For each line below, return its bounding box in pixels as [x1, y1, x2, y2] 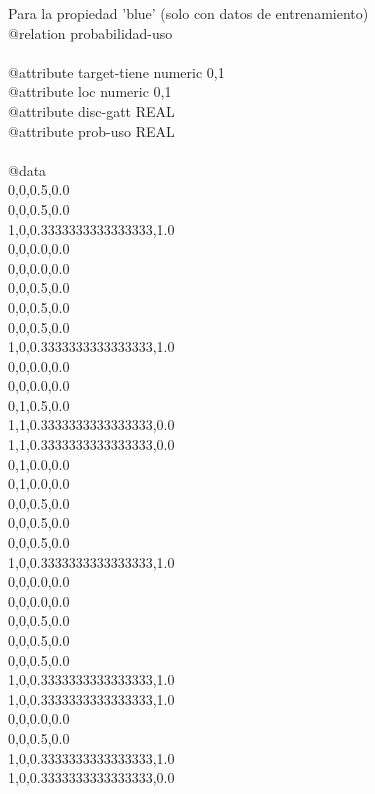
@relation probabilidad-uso [8, 22, 173, 43]
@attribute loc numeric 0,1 [8, 81, 172, 102]
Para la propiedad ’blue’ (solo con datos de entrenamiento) [8, 3, 369, 23]
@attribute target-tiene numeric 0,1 [8, 61, 225, 82]
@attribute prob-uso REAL [8, 120, 175, 141]
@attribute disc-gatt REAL [8, 100, 175, 121]
